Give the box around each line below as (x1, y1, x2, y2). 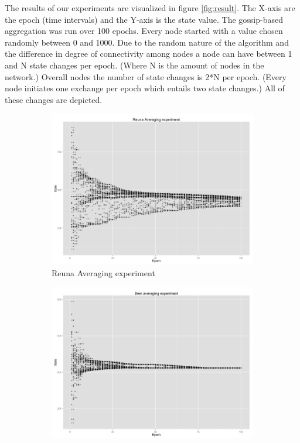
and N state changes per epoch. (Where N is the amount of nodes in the (5, 59, 264, 71)
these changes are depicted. (5, 93, 103, 105)
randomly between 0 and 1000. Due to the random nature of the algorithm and (5, 36, 289, 48)
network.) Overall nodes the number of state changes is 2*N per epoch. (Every (5, 70, 287, 83)
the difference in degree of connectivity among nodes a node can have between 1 (5, 47, 292, 60)
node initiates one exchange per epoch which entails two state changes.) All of (5, 82, 285, 94)
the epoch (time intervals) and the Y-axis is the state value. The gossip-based (5, 13, 283, 25)
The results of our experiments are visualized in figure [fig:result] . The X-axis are (5, 2, 295, 13)
